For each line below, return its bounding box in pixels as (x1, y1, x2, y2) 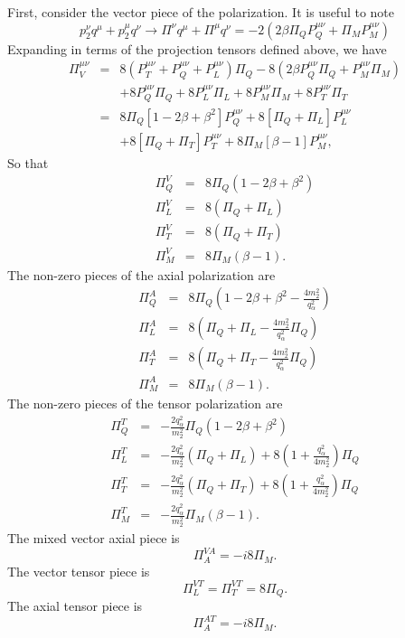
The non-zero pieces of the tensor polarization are (7, 393, 283, 412)
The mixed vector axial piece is (7, 529, 180, 548)
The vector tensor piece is (7, 561, 150, 580)
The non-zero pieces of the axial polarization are (7, 265, 276, 284)
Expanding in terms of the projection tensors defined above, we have (7, 39, 387, 58)
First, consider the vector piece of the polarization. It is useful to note (7, 3, 395, 21)
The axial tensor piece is (7, 596, 143, 615)
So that (7, 153, 49, 172)
